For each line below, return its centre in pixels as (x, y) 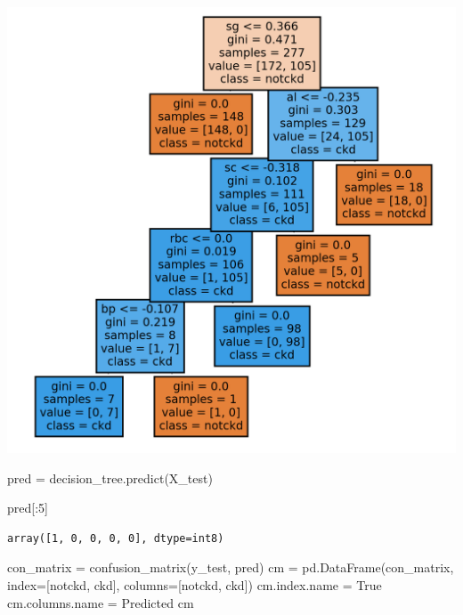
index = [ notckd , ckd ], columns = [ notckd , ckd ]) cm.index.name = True (195, 585)
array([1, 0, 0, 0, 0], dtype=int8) (116, 538)
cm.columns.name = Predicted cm (101, 602)
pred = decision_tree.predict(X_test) (110, 477)
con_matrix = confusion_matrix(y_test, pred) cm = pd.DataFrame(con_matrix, (231, 567)
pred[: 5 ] (28, 508)
